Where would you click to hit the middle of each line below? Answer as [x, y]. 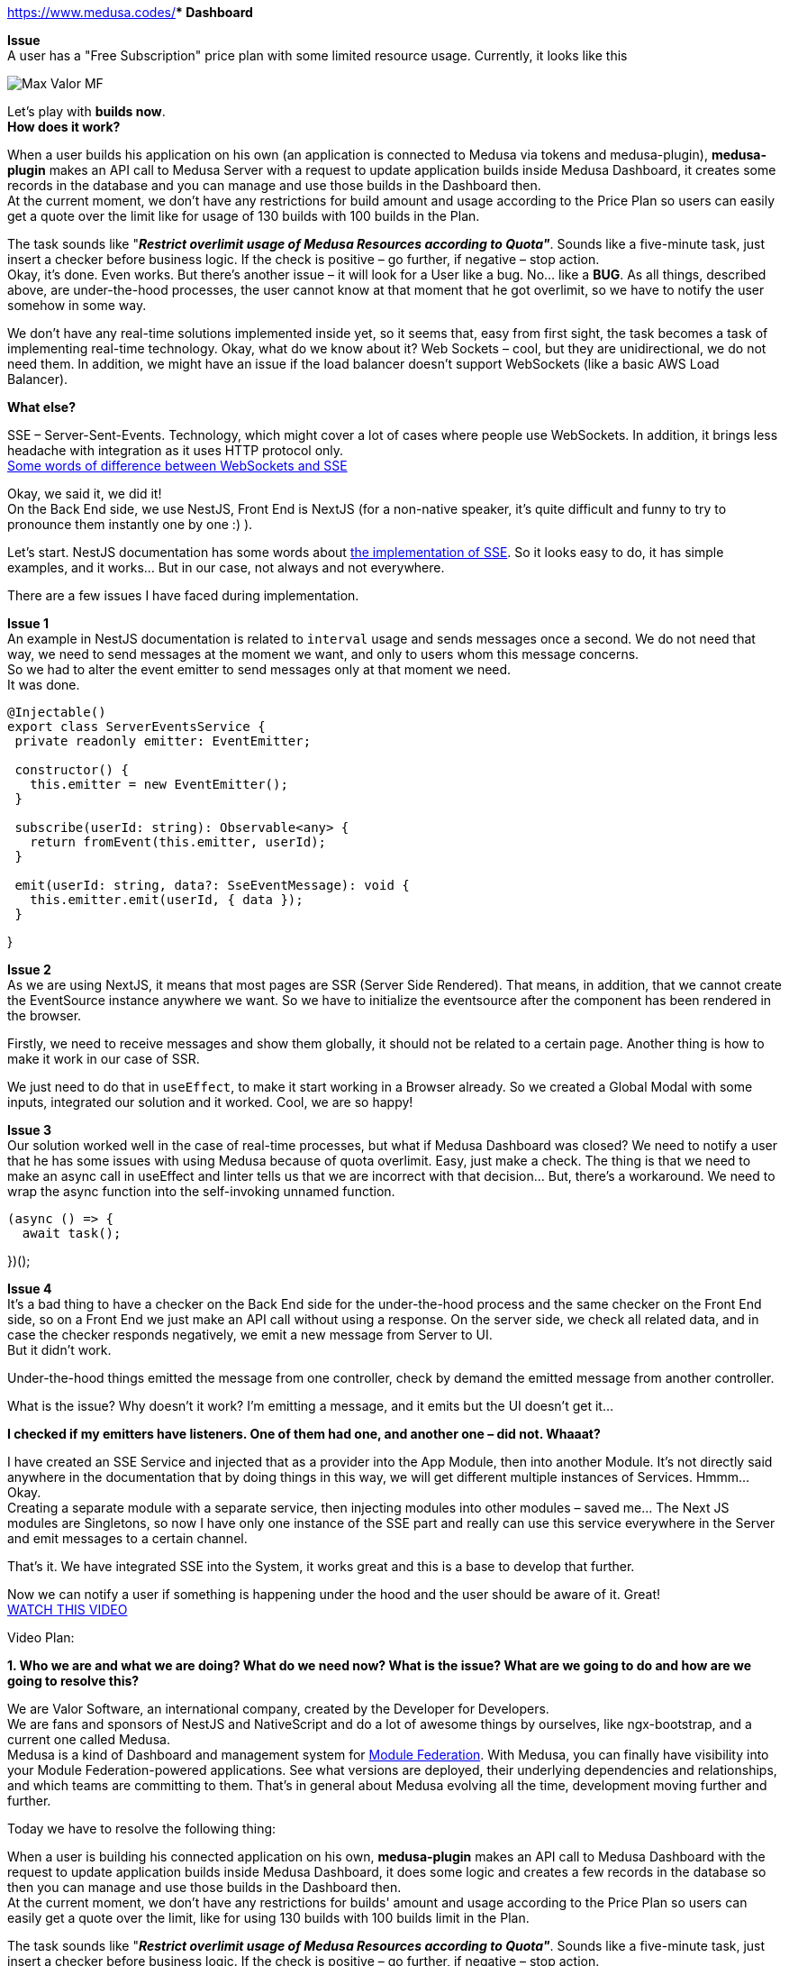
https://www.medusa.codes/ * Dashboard [130, 12]
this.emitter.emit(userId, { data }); [167, 900]
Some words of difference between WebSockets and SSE [177, 466]
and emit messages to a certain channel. [127, 1538]
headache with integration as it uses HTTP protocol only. [176, 450]
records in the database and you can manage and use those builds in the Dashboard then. [274, 185]
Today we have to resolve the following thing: [142, 1829]
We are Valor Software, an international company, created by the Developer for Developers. [278, 1709]
